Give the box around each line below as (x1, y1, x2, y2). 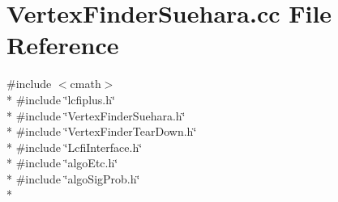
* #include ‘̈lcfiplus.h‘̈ (6, 90, 115, 107)
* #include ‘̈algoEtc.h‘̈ (6, 154, 118, 171)
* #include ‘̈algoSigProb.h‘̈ (6, 170, 140, 187)
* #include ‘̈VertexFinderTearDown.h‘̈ (6, 123, 197, 140)
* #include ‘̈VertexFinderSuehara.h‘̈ (6, 107, 186, 124)
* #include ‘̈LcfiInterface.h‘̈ (6, 138, 143, 155)
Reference (6, 28, 119, 61)
